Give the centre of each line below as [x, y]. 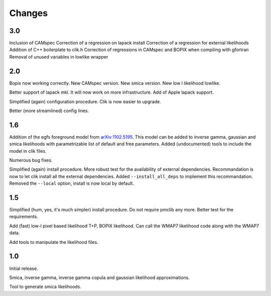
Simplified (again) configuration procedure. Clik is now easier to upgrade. [85, 101]
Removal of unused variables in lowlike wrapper [59, 57]
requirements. [24, 217]
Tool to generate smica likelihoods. [45, 287]
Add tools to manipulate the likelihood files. [54, 242]
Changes [28, 13]
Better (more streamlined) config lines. [49, 111]
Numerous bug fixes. [31, 160]
